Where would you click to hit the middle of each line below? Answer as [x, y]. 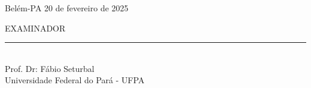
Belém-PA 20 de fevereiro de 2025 [67, 8]
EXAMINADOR [35, 28]
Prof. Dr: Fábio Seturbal [50, 68]
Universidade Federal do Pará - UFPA [75, 80]
